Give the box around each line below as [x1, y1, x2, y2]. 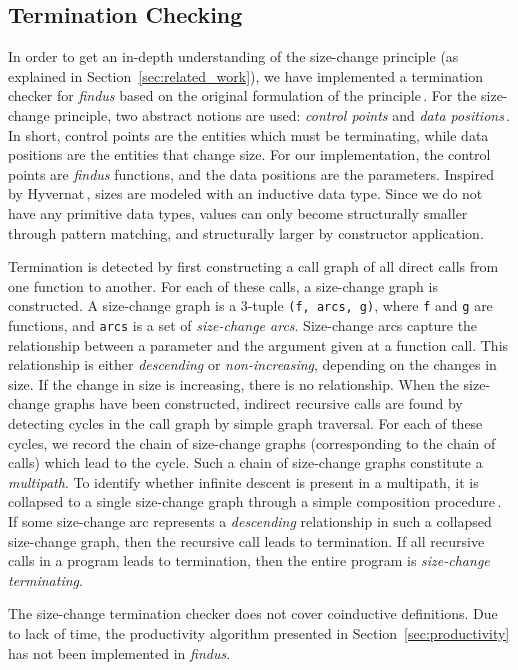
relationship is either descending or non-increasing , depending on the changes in [8, 354, 497, 375]
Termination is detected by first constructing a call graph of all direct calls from [8, 256, 499, 277]
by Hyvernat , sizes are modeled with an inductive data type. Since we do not [8, 183, 483, 204]
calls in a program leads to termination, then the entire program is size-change [8, 550, 490, 571]
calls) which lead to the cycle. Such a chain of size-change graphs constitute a [8, 452, 483, 473]
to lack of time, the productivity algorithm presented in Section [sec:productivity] [8, 622, 510, 643]
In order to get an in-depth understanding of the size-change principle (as [8, 46, 459, 67]
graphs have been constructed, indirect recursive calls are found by [54, 393, 463, 414]
